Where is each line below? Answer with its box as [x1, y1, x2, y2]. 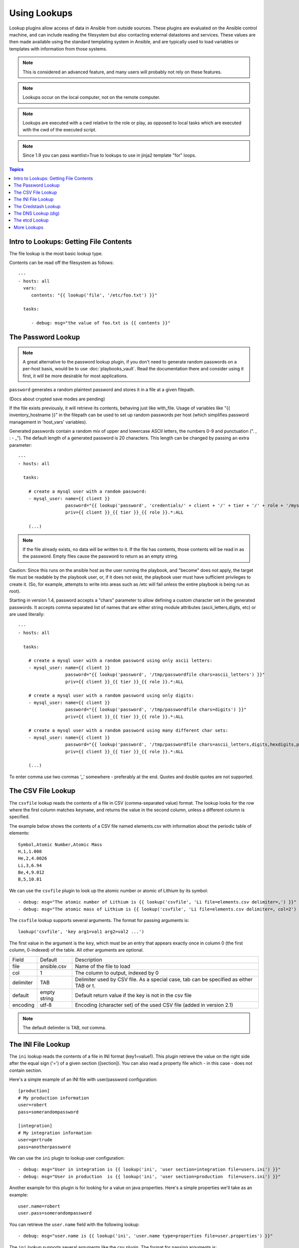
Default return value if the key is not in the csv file [75, 991, 192, 998]
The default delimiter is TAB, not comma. [22, 1025, 107, 1030]
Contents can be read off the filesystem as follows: [9, 260, 114, 266]
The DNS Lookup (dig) [13, 210, 60, 216]
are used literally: [9, 612, 45, 618]
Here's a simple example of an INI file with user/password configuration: [9, 1076, 158, 1083]
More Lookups [13, 224, 43, 230]
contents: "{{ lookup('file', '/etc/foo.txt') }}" [31, 292, 157, 298]
